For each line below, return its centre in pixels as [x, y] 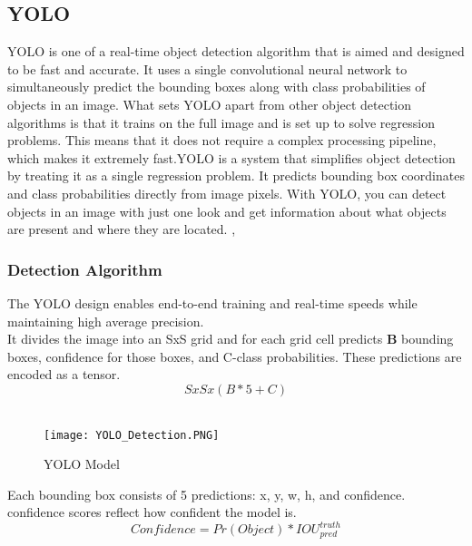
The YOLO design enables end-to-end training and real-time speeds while [212, 302]
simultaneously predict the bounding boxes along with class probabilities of [216, 87]
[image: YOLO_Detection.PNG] [132, 435]
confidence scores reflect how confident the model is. [152, 512]
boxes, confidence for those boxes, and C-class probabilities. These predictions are [235, 356]
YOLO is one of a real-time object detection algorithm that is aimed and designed [236, 51]
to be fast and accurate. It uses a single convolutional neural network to [207, 68]
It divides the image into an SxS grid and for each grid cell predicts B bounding [231, 339]
